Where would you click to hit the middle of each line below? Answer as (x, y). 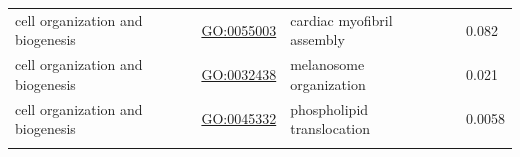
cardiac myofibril (341, 19)
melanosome (327, 64)
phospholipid (329, 108)
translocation (330, 128)
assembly (317, 39)
